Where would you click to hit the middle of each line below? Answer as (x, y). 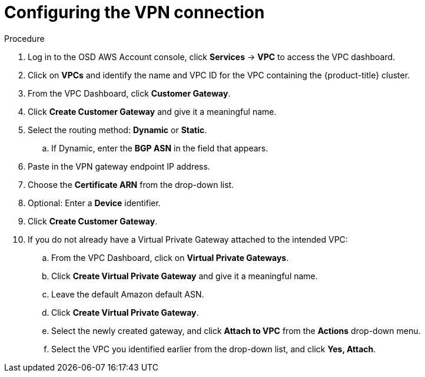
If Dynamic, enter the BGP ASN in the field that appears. (160, 148)
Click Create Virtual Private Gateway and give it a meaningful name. (185, 276)
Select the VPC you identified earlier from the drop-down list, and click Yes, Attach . (214, 349)
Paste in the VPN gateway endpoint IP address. (119, 166)
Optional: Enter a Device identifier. (94, 203)
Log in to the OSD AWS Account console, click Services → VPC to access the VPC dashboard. (212, 57)
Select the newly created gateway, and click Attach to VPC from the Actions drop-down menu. (236, 330)
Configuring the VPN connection (135, 12)
